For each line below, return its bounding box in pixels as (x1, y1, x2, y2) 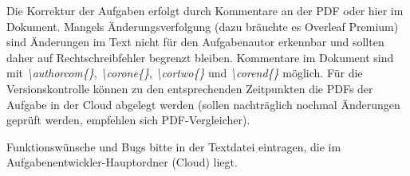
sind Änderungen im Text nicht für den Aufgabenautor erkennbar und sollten (6, 33, 384, 50)
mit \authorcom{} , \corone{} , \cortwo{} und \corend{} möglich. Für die (6, 65, 363, 81)
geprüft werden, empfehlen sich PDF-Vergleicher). (6, 111, 250, 128)
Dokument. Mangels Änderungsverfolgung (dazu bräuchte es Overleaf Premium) (6, 18, 399, 34)
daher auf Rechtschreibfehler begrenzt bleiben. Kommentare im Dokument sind (6, 49, 394, 65)
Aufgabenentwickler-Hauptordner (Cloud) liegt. (6, 154, 238, 170)
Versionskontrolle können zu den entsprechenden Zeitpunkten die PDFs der (6, 80, 373, 96)
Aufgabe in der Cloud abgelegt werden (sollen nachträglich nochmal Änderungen (6, 96, 400, 112)
